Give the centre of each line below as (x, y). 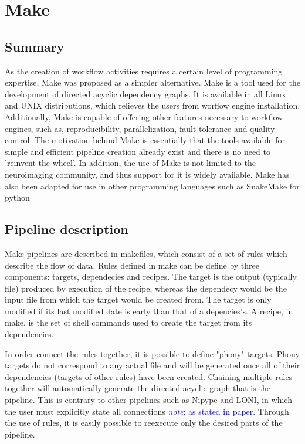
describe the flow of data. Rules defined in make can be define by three (132, 265)
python (17, 197)
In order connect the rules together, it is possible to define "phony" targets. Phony (152, 353)
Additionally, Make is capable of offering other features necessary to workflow (144, 116)
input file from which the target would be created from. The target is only (138, 299)
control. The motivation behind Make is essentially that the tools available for (145, 140)
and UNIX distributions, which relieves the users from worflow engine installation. (152, 105)
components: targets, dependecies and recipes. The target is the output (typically (151, 277)
